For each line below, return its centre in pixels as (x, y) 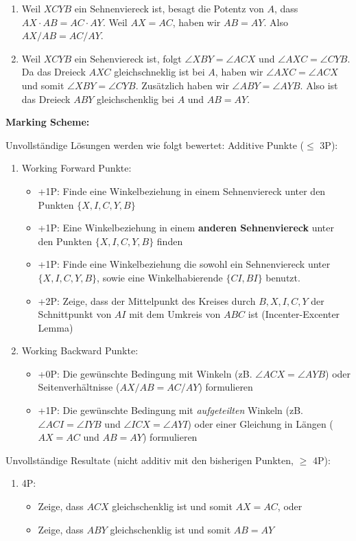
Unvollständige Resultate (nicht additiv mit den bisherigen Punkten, (150, 460)
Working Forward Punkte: (76, 168)
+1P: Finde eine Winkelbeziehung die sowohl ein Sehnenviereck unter (184, 264)
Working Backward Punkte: (80, 350)
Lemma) (56, 327)
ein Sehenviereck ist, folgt (128, 58)
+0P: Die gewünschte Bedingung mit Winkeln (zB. (145, 373)
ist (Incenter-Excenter (294, 314)
